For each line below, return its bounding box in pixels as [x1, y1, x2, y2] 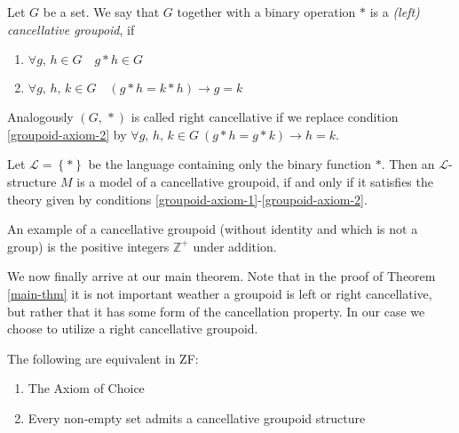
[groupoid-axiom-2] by [7, 124, 127, 143]
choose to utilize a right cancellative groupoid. [7, 319, 258, 338]
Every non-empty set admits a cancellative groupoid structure [28, 408, 366, 427]
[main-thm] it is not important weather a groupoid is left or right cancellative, [7, 284, 432, 302]
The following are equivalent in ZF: [7, 349, 199, 367]
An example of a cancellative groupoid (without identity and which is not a [7, 220, 418, 238]
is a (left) [369, 3, 420, 20]
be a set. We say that [43, 3, 160, 20]
